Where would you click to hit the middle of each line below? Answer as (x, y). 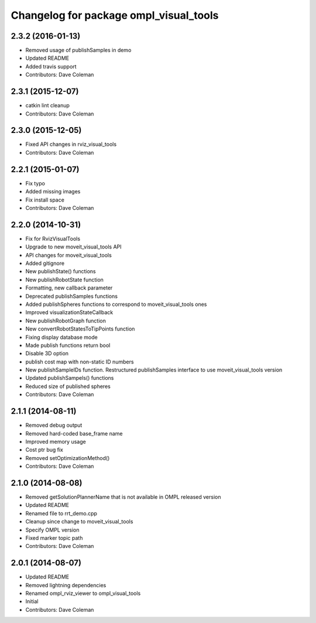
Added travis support (51, 66)
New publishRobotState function (64, 280)
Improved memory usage (56, 441)
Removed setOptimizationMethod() (68, 458)
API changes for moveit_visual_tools (69, 255)
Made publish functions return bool (68, 345)
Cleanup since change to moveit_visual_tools (79, 522)
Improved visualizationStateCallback (69, 312)
